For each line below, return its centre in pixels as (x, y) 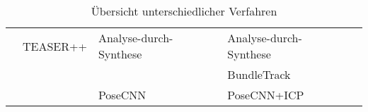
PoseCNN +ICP (266, 95)
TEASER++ (55, 46)
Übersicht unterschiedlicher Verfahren (184, 11)
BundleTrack (259, 74)
